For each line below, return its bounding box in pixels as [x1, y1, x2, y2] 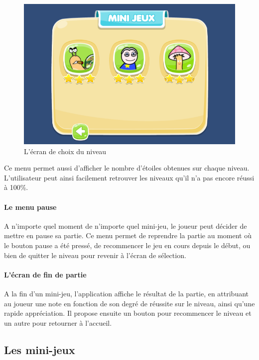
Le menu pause [4, 201, 57, 212]
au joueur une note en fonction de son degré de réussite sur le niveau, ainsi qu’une [4, 298, 255, 308]
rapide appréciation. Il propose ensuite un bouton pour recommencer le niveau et [4, 308, 252, 318]
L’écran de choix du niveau [24, 146, 107, 156]
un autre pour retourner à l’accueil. [4, 317, 112, 328]
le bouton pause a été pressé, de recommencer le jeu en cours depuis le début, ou [4, 240, 251, 250]
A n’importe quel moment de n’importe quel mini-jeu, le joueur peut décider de [4, 220, 247, 231]
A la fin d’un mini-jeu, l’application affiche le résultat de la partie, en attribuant [4, 288, 249, 298]
